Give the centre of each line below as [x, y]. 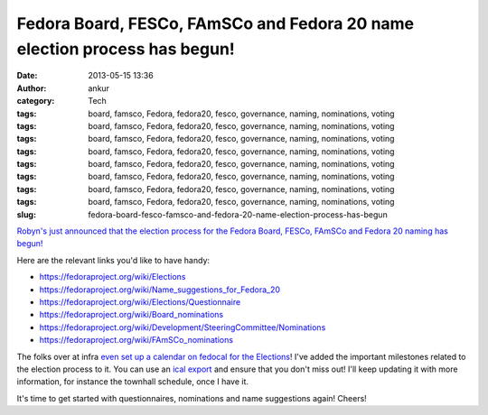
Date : [27, 76]
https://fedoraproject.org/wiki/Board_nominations [131, 315]
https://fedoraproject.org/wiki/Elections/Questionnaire [140, 301]
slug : [26, 214]
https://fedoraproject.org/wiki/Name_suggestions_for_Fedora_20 [160, 290]
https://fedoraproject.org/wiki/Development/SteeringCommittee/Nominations [183, 327]
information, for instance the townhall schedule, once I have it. [132, 382]
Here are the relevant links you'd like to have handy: [113, 260]
